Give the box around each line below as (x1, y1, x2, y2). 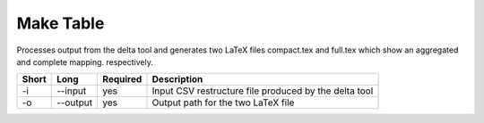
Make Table (16, 13, 105, 33)
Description (151, 73, 203, 86)
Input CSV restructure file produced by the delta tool (151, 85, 374, 97)
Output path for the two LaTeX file (151, 96, 295, 109)
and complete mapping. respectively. (16, 56, 154, 67)
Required (102, 73, 143, 86)
